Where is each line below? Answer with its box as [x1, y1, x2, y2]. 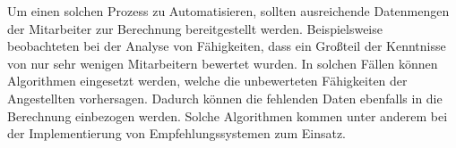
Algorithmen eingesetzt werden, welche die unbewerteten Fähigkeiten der [7, 71, 408, 90]
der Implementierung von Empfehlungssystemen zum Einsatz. [7, 124, 346, 143]
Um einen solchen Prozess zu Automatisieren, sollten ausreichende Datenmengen [7, 2, 450, 20]
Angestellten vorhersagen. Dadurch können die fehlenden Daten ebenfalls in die [7, 88, 443, 107]
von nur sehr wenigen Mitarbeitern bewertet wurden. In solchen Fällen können [7, 53, 438, 72]
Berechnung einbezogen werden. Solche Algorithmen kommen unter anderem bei [7, 106, 448, 125]
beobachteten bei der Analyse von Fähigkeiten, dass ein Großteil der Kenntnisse [7, 37, 446, 55]
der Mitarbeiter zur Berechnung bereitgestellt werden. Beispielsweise [7, 19, 383, 37]
